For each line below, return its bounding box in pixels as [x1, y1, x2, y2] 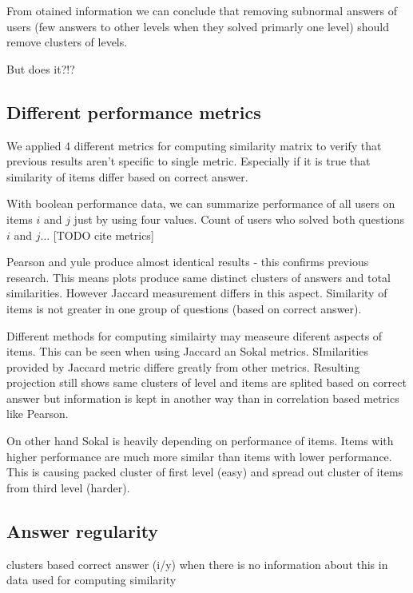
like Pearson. [6, 405, 69, 422]
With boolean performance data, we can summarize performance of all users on [6, 195, 395, 212]
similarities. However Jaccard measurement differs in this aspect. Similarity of [6, 285, 387, 301]
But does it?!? [6, 60, 75, 77]
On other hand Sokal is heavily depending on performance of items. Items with [6, 432, 394, 449]
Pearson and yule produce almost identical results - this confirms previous [6, 253, 369, 270]
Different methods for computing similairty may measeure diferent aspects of [6, 327, 383, 344]
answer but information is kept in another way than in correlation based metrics [6, 389, 399, 406]
